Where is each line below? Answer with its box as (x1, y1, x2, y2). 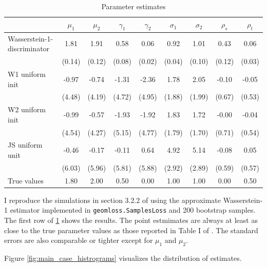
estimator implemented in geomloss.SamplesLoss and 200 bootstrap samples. (10, 204, 256, 215)
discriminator (8, 43, 50, 54)
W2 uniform (8, 104, 46, 115)
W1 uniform (8, 68, 46, 79)
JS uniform (8, 139, 43, 150)
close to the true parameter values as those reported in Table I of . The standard (4, 224, 258, 235)
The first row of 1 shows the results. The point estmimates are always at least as (4, 215, 258, 225)
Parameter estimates (101, 1, 166, 11)
